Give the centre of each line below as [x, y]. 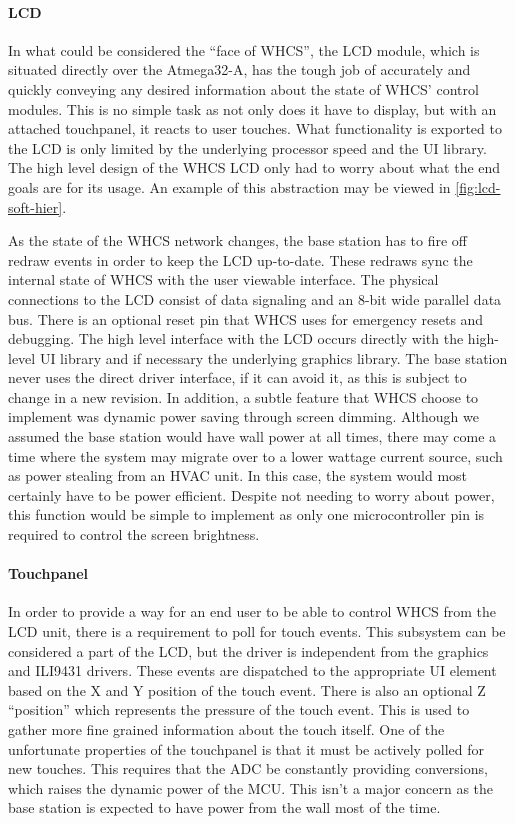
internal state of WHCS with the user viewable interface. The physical [223, 279]
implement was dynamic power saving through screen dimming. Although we [243, 416]
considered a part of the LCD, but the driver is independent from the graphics [248, 650]
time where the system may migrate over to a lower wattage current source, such [255, 455]
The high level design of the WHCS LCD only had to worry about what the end [254, 167]
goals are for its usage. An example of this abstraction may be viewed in [229, 186]
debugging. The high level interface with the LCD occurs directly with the [236, 338]
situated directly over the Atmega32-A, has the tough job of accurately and [239, 69]
